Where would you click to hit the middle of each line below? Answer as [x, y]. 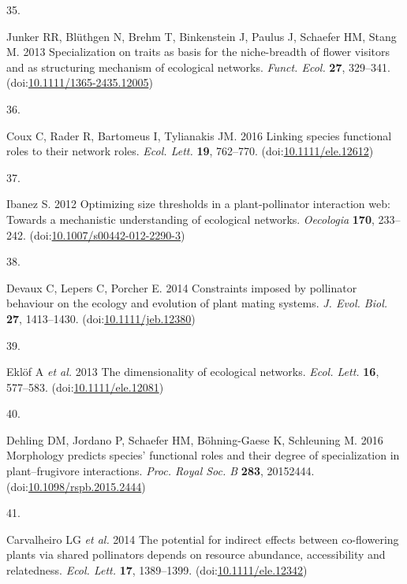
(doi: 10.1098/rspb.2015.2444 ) [76, 486]
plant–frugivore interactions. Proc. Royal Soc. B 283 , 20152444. [161, 471]
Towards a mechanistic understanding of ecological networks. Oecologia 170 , [190, 219]
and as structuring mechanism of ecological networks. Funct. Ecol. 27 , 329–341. [198, 67]
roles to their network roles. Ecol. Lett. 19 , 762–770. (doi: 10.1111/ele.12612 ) [190, 151]
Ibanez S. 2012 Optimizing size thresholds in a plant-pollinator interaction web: [198, 204]
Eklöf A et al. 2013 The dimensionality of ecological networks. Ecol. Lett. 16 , [193, 372]
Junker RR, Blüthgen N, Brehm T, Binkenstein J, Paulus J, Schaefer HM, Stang [202, 36]
